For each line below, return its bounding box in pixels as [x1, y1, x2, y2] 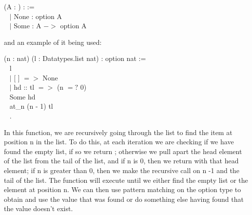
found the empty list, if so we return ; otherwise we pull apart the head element [4, 146, 242, 156]
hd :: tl [14, 82, 35, 92]
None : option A [14, 11, 62, 21]
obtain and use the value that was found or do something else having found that [4, 194, 244, 204]
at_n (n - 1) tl [9, 101, 53, 111]
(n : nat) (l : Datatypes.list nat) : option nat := [4, 53, 146, 63]
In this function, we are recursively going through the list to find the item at [4, 127, 233, 137]
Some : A [14, 20, 41, 31]
